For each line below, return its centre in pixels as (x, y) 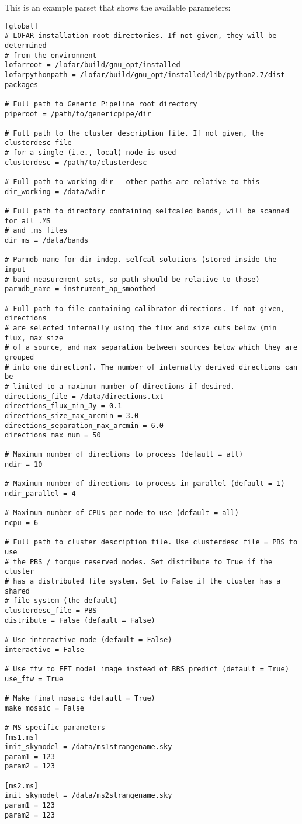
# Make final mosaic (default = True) (80, 698)
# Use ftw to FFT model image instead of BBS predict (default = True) (147, 669)
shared (17, 591)
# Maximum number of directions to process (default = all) (124, 455)
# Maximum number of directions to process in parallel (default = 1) (145, 484)
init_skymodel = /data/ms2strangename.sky (88, 796)
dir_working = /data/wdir (55, 192)
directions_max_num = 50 (53, 435)
